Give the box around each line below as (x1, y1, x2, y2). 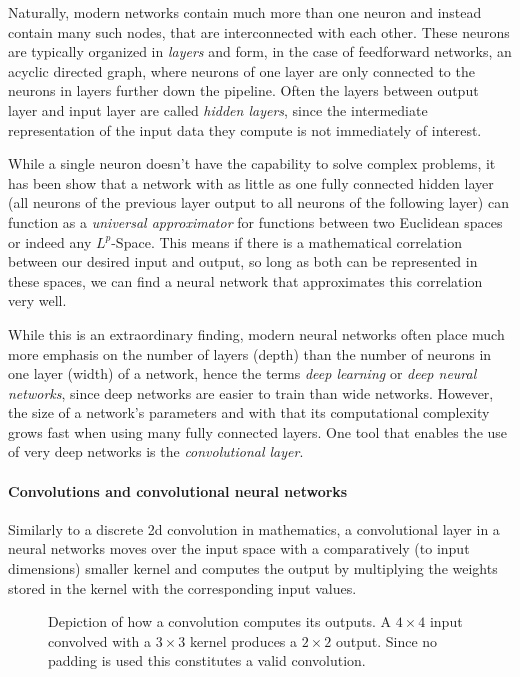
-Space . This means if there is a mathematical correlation (111, 231, 462, 252)
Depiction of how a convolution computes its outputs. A (48, 611, 392, 632)
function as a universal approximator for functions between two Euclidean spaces (8, 211, 503, 232)
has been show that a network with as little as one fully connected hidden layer (8, 172, 494, 193)
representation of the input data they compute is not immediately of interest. (8, 119, 482, 140)
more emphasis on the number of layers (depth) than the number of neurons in (8, 343, 492, 364)
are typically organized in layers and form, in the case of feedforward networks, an (8, 41, 512, 62)
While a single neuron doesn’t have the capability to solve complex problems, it (8, 153, 496, 174)
